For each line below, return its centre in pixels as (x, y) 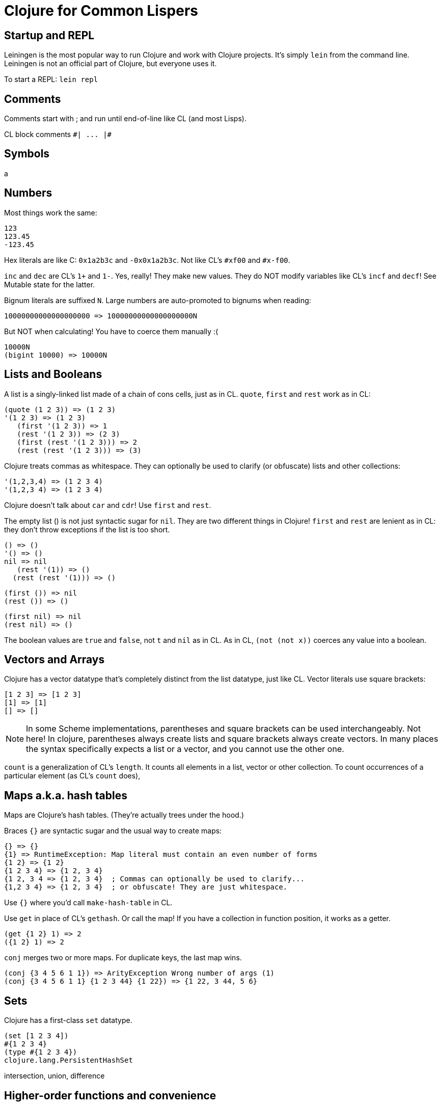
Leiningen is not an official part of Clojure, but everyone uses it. (110, 64)
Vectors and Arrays (54, 659)
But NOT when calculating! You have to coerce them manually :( (111, 331)
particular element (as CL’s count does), (72, 776)
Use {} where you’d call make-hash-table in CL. (88, 903)
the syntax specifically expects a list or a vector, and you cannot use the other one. (185, 749)
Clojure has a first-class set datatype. (68, 1020)
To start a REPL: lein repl (51, 79)
